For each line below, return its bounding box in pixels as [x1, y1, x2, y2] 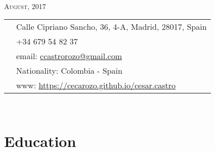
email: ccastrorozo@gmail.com [16, 50, 122, 62]
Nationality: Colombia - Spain [16, 65, 122, 77]
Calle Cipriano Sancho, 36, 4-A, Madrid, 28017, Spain [16, 21, 207, 33]
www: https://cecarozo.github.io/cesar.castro [16, 79, 176, 91]
